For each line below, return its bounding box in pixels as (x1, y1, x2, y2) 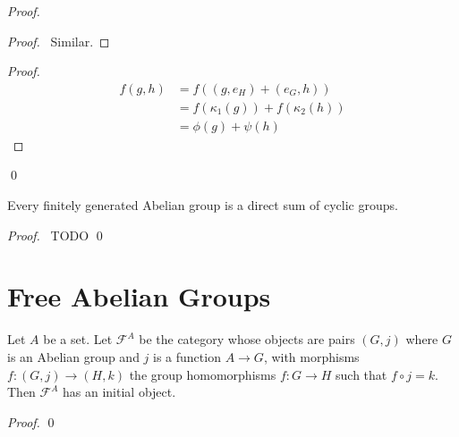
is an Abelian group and (7, 347, 140, 366)
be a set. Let (43, 330, 113, 349)
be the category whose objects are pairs (139, 330, 355, 349)
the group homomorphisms (129, 365, 276, 383)
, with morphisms (263, 347, 360, 366)
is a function (153, 347, 221, 366)
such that (336, 365, 387, 383)
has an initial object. (63, 382, 176, 401)
